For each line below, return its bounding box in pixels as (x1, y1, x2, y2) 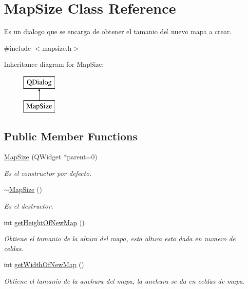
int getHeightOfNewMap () (4, 217, 85, 227)
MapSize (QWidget (4, 152, 61, 162)
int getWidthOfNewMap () (4, 259, 84, 270)
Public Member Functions (4, 129, 137, 144)
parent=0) (67, 152, 97, 162)
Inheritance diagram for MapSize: (4, 59, 104, 69)
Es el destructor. (4, 201, 54, 211)
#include (4, 42, 31, 53)
